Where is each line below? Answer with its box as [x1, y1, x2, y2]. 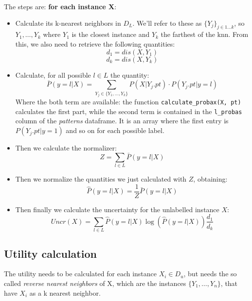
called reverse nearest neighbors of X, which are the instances [4, 278, 186, 288]
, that [220, 278, 238, 288]
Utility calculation [4, 246, 97, 261]
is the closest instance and [72, 29, 150, 39]
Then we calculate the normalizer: [15, 143, 117, 153]
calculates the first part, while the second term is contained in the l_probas [15, 106, 242, 116]
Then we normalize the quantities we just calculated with [15, 174, 187, 184]
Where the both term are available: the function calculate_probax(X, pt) [15, 97, 241, 107]
